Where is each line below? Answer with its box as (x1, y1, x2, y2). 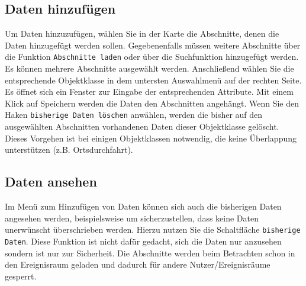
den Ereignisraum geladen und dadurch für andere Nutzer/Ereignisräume (5, 258, 270, 271)
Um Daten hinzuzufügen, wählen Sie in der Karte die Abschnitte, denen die (5, 27, 279, 40)
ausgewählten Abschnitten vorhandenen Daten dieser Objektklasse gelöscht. (5, 120, 279, 133)
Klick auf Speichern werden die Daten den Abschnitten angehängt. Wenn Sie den (5, 97, 299, 109)
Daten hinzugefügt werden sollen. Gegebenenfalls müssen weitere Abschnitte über (5, 38, 301, 51)
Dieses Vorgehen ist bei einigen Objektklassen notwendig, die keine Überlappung (5, 131, 297, 144)
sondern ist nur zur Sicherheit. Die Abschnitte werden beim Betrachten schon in (5, 246, 295, 259)
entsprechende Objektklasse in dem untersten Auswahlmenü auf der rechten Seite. (5, 73, 302, 86)
